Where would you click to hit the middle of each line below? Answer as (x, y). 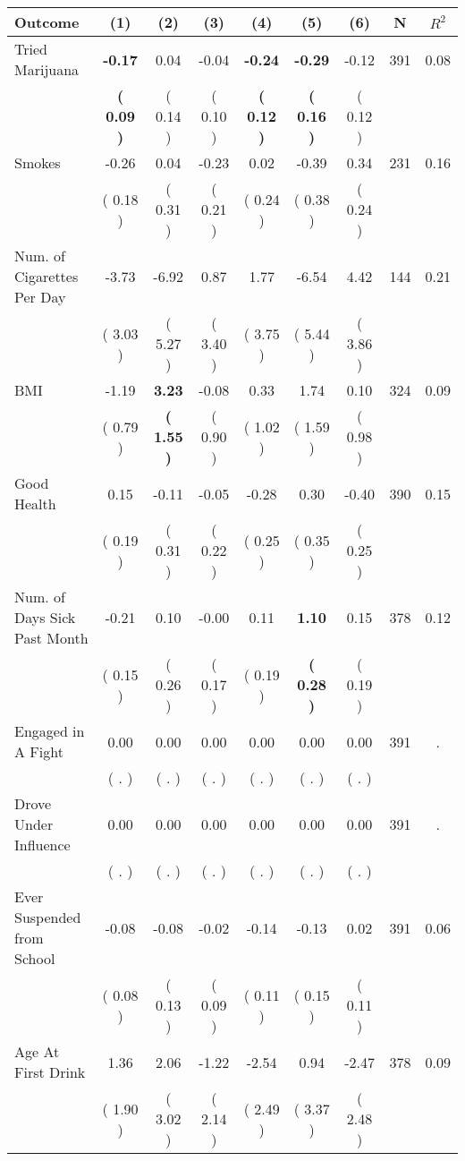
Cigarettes (46, 276)
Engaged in (50, 731)
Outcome (47, 22)
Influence (42, 845)
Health (35, 504)
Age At (37, 1051)
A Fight (39, 751)
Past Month (51, 638)
